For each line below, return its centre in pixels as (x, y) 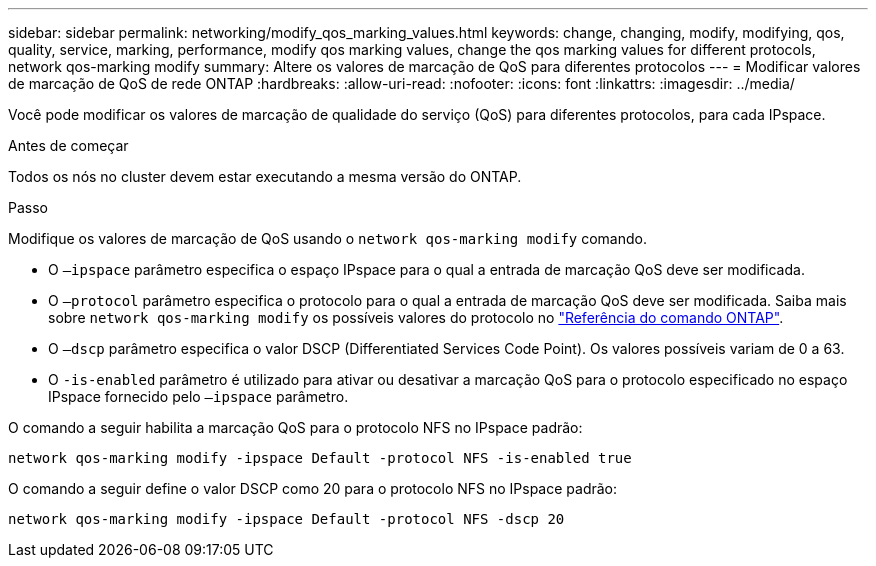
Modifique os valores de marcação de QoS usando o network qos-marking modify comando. (327, 238)
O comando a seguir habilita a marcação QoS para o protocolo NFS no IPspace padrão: (295, 427)
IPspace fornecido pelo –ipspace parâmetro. (198, 396)
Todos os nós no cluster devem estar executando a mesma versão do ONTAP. (265, 176)
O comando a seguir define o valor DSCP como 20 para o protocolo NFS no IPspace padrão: (313, 488)
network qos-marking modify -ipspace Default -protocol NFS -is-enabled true (320, 458)
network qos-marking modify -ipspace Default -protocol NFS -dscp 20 (286, 519)
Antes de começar (68, 145)
